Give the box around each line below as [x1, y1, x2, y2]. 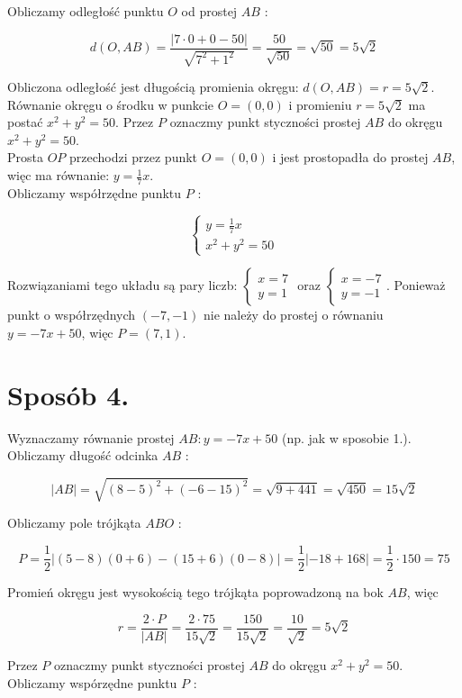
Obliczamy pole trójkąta [7, 513, 141, 532]
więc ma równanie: [7, 166, 110, 185]
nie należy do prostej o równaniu [203, 305, 384, 324]
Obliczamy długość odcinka [7, 446, 159, 465]
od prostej [181, 2, 238, 20]
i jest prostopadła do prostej [272, 148, 429, 167]
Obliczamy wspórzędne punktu [7, 673, 177, 692]
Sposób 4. [7, 376, 130, 412]
